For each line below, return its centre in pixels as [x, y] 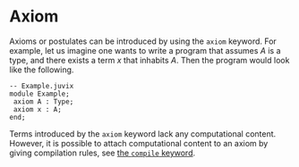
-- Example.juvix [42, 86]
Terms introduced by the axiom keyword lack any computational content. [143, 134]
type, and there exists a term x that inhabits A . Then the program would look [149, 60]
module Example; [39, 94]
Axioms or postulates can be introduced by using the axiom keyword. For [143, 41]
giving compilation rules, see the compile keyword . [103, 153]
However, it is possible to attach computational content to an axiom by [139, 143]
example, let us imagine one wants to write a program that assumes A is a [145, 50]
